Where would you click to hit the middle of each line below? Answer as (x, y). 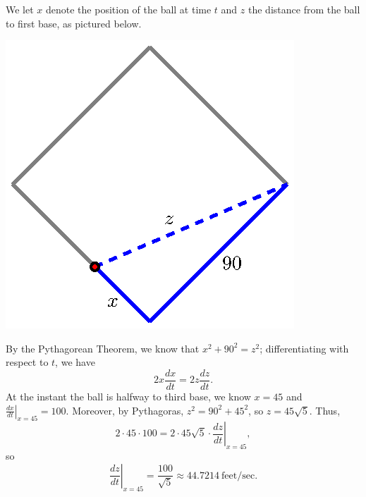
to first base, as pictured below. (74, 23)
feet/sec (238, 475)
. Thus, (325, 410)
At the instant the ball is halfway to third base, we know (128, 397)
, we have (75, 362)
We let (20, 9)
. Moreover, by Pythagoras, (125, 410)
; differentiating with (304, 348)
